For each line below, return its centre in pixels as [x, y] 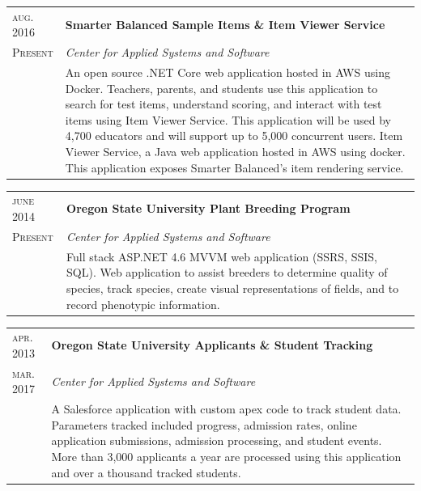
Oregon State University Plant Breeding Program [208, 208]
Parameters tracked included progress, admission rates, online [204, 424]
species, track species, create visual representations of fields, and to [233, 288]
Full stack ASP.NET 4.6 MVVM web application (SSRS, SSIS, [222, 256]
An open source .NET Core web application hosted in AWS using [228, 72]
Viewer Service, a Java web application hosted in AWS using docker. [235, 151]
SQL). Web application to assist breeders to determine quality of [227, 272]
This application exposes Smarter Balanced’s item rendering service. [234, 167]
